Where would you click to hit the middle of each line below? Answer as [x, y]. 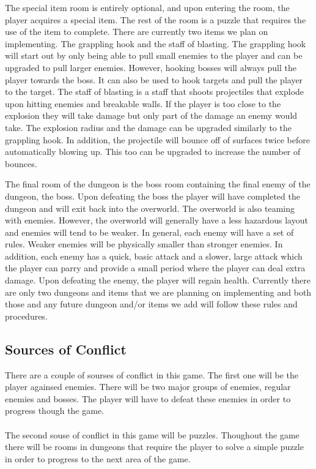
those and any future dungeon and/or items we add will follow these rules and [151, 304]
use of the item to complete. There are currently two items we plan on [137, 32]
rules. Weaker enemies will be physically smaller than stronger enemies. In [144, 244]
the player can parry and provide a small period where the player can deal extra [155, 268]
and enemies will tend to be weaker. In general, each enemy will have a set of [149, 232]
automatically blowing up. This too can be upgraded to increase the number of [153, 152]
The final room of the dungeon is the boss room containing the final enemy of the [158, 184]
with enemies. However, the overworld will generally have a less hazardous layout [156, 220]
